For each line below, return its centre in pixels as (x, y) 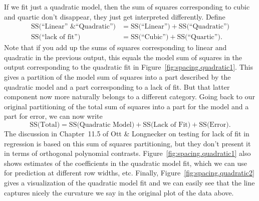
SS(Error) (214, 125)
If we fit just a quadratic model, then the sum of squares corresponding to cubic (127, 7)
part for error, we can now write (53, 116)
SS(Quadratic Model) (102, 125)
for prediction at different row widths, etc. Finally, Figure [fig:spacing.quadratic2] (129, 173)
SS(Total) (45, 125)
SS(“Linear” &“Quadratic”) (73, 27)
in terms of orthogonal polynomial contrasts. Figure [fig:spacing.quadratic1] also (127, 153)
